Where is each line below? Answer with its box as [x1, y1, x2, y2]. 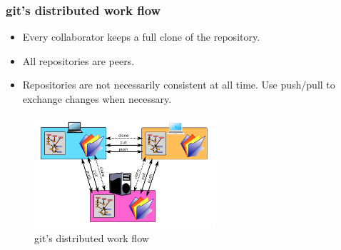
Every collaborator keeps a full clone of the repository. [22, 29, 260, 44]
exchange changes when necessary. [22, 91, 172, 106]
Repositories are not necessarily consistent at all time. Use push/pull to [22, 77, 335, 92]
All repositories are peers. [22, 53, 135, 68]
